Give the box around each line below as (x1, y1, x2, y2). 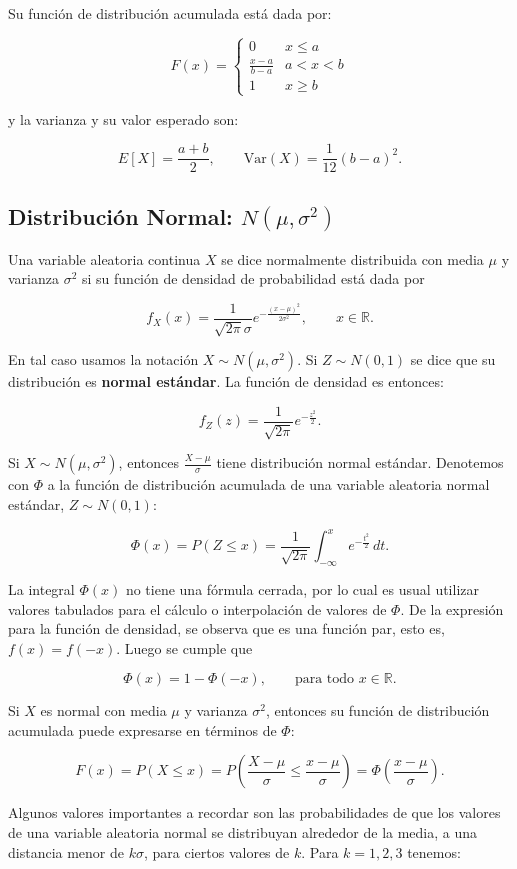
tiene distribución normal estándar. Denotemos (216, 452, 504, 473)
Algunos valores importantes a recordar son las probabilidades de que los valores (8, 802, 501, 823)
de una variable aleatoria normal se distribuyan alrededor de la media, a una (8, 822, 478, 843)
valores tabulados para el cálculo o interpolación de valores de (8, 598, 387, 619)
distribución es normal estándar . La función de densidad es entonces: (8, 371, 444, 392)
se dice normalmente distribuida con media (221, 248, 484, 269)
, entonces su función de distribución (265, 700, 490, 721)
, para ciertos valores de (143, 841, 290, 862)
